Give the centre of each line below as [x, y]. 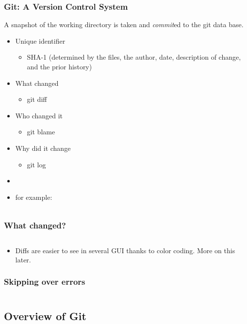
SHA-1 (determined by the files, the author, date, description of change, [134, 57]
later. [23, 260]
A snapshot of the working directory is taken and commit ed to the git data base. [124, 24]
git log [36, 164]
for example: [34, 197]
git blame [41, 132]
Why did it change [43, 148]
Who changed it [39, 115]
